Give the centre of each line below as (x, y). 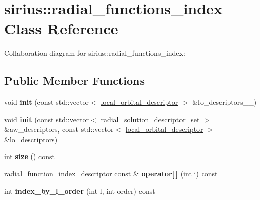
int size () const (29, 156)
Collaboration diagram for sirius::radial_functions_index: (95, 53)
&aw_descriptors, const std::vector (59, 129)
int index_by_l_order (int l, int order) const (80, 191)
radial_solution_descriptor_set (150, 119)
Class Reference (61, 28)
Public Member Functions (74, 81)
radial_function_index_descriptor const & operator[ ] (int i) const (111, 174)
